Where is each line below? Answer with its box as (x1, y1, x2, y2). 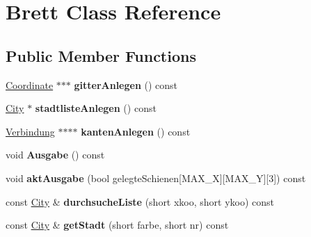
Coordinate (6, 77, 54, 92)
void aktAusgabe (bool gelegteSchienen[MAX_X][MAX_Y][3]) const (6, 170, 306, 185)
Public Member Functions (6, 44, 196, 66)
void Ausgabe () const (6, 147, 105, 162)
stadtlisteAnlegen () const (35, 101, 157, 115)
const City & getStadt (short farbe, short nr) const (6, 218, 229, 232)
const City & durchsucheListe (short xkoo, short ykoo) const (6, 194, 275, 209)
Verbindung (6, 124, 55, 138)
